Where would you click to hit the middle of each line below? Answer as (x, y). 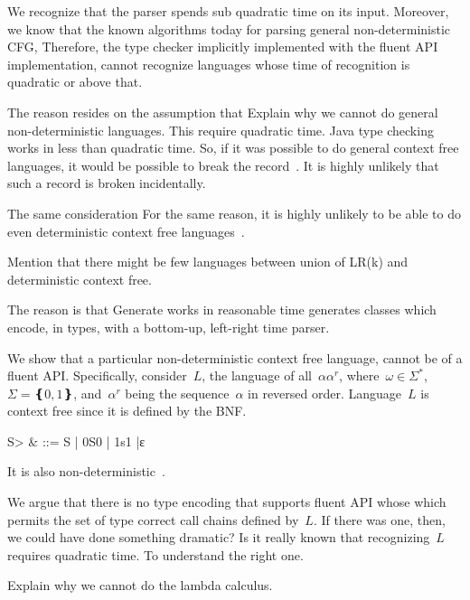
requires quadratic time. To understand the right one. (155, 554)
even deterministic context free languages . (126, 231)
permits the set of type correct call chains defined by (153, 519)
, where (359, 375)
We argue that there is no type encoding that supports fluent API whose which (227, 502)
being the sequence (177, 393)
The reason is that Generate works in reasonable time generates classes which (222, 309)
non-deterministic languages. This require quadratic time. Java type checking (221, 130)
